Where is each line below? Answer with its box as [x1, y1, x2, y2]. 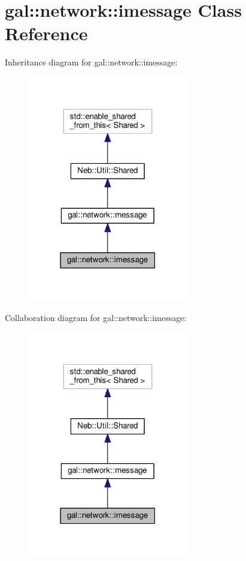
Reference [5, 21, 88, 46]
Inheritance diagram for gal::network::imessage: [5, 56, 178, 68]
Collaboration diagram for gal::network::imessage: [5, 311, 187, 323]
